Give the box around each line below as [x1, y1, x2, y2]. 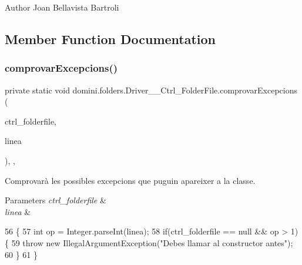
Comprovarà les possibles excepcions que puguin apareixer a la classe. [5, 174, 256, 186]
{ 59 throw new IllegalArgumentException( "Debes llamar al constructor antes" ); [5, 236, 293, 249]
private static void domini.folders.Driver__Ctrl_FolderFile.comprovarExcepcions [5, 83, 297, 96]
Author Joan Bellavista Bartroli [5, 1, 119, 13]
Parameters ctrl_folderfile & [5, 194, 106, 206]
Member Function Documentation [5, 29, 216, 48]
